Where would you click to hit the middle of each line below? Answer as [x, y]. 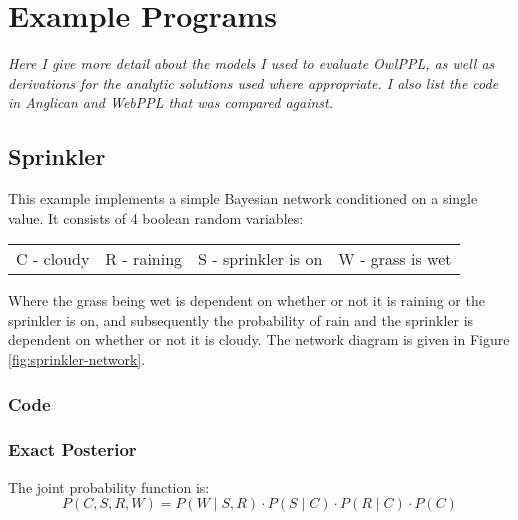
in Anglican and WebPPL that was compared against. [170, 102]
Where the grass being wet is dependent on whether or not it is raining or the [246, 300]
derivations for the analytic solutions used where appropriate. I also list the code [253, 82]
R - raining [144, 259]
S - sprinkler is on [260, 259]
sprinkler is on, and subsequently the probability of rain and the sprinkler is [241, 319]
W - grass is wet [395, 259]
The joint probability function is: [109, 486]
